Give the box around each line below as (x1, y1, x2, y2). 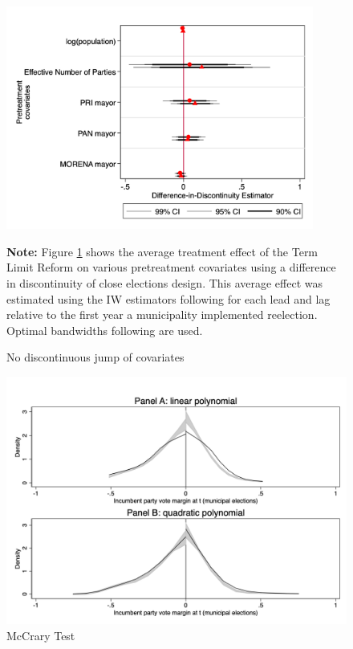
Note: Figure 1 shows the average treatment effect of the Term (6, 243, 319, 259)
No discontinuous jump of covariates (6, 349, 185, 365)
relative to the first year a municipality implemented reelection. (6, 306, 318, 323)
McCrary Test (6, 627, 75, 643)
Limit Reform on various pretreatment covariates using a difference (6, 259, 336, 276)
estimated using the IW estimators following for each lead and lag (6, 290, 331, 307)
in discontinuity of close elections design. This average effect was (6, 275, 323, 292)
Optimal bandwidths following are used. (6, 321, 203, 338)
